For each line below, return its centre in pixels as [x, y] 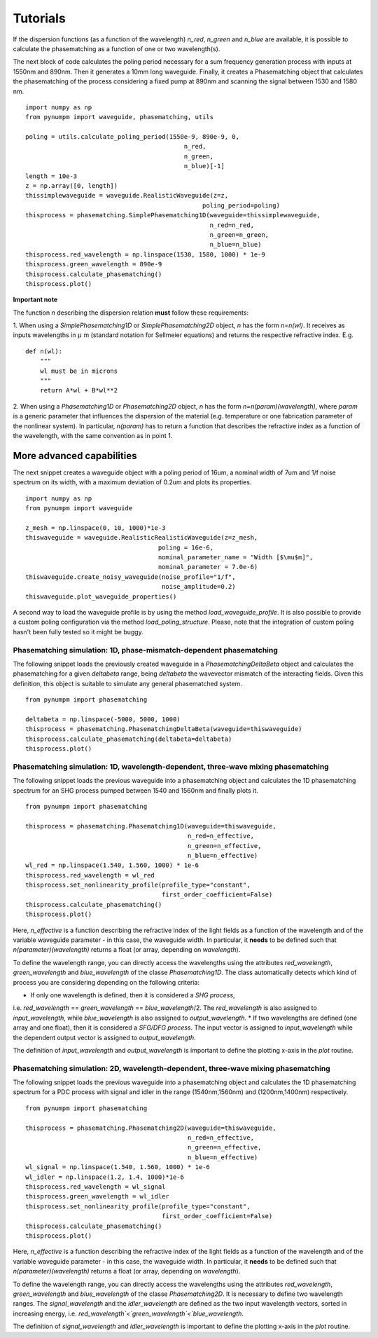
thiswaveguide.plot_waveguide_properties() [101, 596]
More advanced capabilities [75, 456]
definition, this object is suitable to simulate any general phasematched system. [128, 683]
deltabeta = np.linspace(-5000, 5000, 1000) [103, 719]
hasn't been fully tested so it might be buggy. [78, 632]
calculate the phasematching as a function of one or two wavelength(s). [117, 48]
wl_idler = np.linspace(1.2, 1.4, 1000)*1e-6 [105, 1177]
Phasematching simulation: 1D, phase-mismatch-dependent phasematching [145, 650]
